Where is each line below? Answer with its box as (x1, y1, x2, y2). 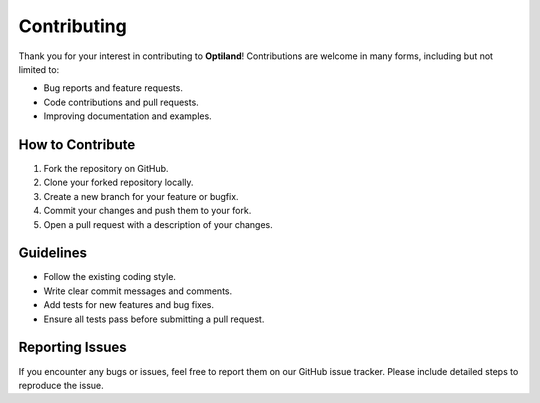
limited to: (18, 63, 60, 75)
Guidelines (18, 245, 87, 262)
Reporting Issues (18, 339, 127, 356)
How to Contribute (18, 136, 136, 153)
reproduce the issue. (18, 379, 104, 391)
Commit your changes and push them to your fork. (43, 205, 252, 217)
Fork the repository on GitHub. (43, 163, 169, 175)
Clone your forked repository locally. (43, 176, 194, 189)
